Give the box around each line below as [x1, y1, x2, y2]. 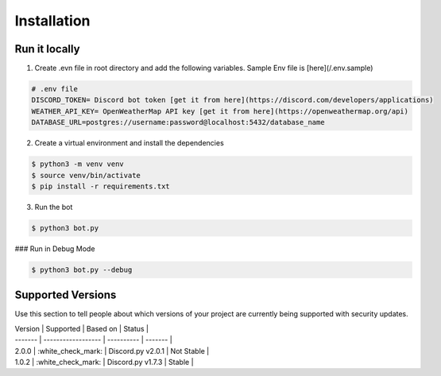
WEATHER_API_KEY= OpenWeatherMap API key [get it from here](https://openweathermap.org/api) [31, 107, 409, 115]
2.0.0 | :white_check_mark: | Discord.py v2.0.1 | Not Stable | [14, 346, 210, 355]
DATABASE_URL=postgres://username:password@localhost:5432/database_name [31, 118, 325, 127]
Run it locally [14, 42, 80, 56]
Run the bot [34, 202, 73, 211]
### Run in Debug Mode [14, 243, 95, 254]
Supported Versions [14, 289, 117, 302]
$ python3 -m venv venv [31, 160, 125, 169]
